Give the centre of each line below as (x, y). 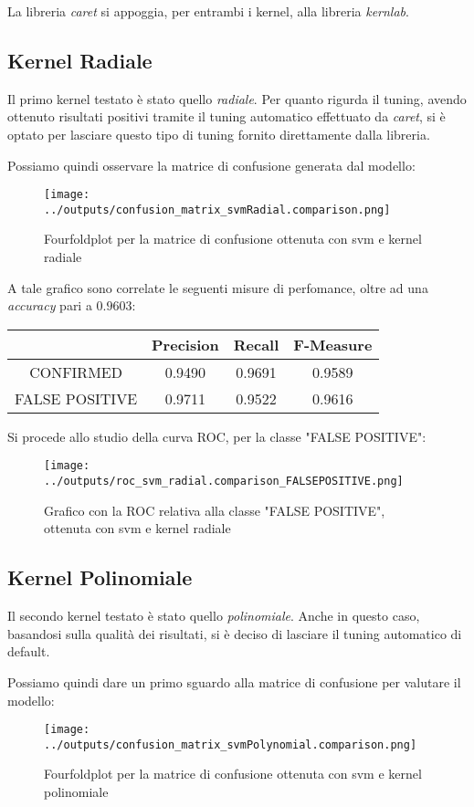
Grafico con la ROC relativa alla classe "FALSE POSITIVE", (215, 510)
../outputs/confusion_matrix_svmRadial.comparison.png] (217, 210)
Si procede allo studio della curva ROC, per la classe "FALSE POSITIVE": (217, 436)
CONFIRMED (76, 372)
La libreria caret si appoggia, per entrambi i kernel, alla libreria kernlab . (208, 11)
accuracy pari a (50, 305)
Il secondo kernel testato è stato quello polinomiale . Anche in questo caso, (214, 616)
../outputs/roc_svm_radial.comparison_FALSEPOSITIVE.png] (224, 482)
